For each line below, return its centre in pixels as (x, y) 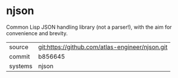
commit (20, 56)
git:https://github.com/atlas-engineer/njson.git (103, 47)
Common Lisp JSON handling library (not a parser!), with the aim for (89, 27)
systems (21, 66)
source (19, 47)
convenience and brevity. (37, 33)
